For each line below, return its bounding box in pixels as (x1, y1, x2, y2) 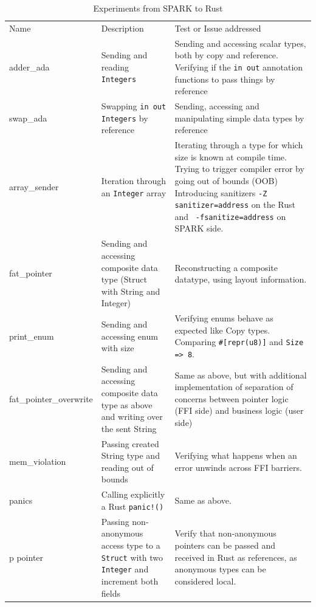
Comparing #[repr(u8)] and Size (174, 335, 304, 348)
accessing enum (101, 329, 158, 342)
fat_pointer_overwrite (9, 392, 93, 405)
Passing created (101, 437, 159, 450)
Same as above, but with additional (174, 368, 307, 381)
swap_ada (9, 111, 47, 124)
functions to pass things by (174, 72, 275, 85)
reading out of (101, 461, 154, 473)
